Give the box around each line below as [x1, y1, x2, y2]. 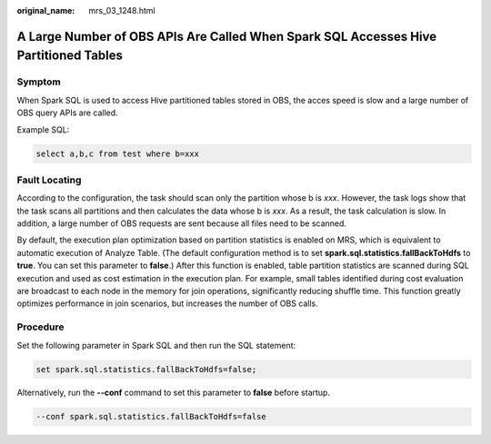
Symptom [16, 75, 61, 88]
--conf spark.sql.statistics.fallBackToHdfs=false [35, 411, 267, 422]
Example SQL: [16, 123, 70, 135]
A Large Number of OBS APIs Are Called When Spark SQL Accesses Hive [16, 28, 437, 44]
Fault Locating [16, 173, 82, 186]
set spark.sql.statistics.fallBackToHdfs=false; [35, 364, 257, 374]
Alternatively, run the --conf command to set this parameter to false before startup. [16, 387, 331, 399]
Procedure [16, 321, 65, 333]
